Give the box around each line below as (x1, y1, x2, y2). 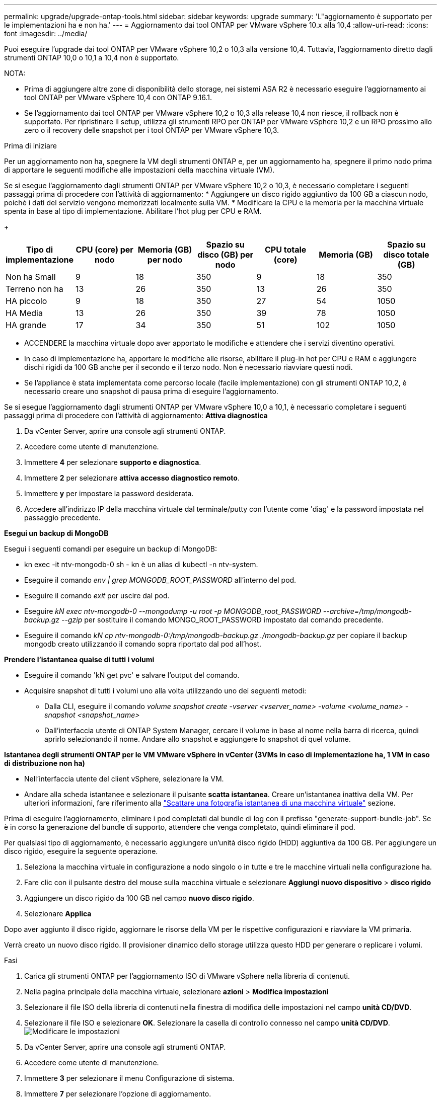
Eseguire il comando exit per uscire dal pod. (24, 591, 170, 600)
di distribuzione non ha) (4, 759, 85, 767)
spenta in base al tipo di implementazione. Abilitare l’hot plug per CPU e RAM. (4, 207, 262, 215)
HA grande (6, 320, 46, 330)
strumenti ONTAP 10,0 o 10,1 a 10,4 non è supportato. (4, 53, 179, 62)
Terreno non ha (6, 284, 63, 294)
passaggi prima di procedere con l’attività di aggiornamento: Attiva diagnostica (4, 411, 268, 420)
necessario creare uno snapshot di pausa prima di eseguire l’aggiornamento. (24, 387, 278, 396)
